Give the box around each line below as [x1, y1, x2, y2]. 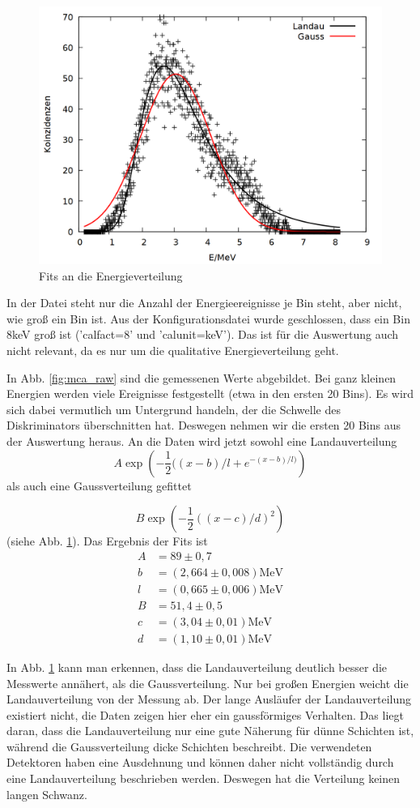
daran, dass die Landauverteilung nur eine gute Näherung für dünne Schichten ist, [6, 722, 414, 739]
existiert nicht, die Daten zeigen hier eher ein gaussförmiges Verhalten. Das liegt [6, 706, 404, 723]
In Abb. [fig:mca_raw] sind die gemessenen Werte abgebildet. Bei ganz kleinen [6, 369, 397, 386]
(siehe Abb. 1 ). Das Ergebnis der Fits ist [6, 532, 208, 549]
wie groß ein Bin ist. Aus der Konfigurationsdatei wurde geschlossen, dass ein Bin [6, 310, 410, 327]
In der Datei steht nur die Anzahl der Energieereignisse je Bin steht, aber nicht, [6, 294, 402, 311]
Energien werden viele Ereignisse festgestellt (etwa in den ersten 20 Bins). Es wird [6, 385, 414, 402]
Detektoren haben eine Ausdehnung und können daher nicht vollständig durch [6, 754, 394, 771]
